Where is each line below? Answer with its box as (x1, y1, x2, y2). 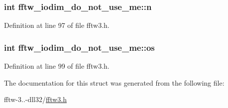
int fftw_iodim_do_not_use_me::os (4, 41, 155, 53)
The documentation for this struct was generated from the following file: (4, 77, 225, 88)
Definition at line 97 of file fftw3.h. (4, 20, 110, 30)
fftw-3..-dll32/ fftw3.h (4, 94, 67, 105)
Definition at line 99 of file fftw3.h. (4, 61, 110, 71)
